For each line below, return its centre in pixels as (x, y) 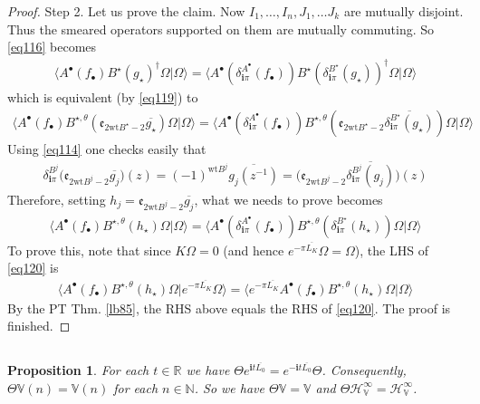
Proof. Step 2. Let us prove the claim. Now (126, 11)
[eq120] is (33, 268)
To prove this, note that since (89, 250)
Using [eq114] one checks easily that (107, 148)
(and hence (254, 250)
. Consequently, (364, 370)
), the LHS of (391, 250)
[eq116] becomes (52, 47)
